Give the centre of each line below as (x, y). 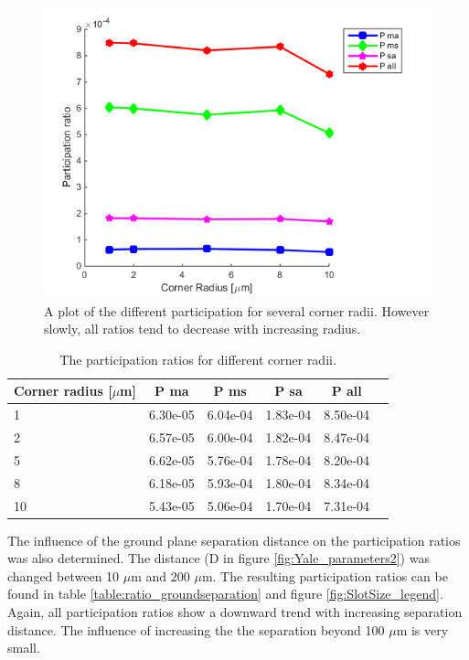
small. (24, 648)
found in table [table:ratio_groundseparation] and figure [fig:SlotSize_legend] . (225, 594)
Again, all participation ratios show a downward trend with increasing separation (235, 612)
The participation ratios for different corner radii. (198, 359)
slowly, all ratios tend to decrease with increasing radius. (203, 329)
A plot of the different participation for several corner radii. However (237, 310)
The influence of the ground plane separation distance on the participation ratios (234, 540)
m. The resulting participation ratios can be (325, 575)
